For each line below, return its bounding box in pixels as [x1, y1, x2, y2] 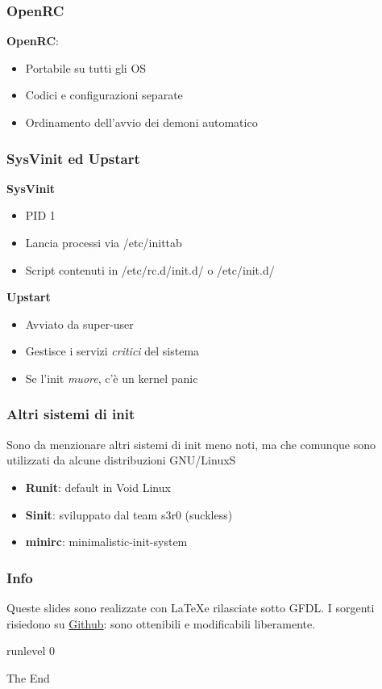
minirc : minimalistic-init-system [25, 533, 188, 550]
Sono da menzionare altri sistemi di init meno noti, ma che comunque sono [6, 435, 376, 452]
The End [6, 669, 50, 686]
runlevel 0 [6, 642, 55, 659]
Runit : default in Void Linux [25, 478, 171, 495]
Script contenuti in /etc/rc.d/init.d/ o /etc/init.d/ [25, 261, 275, 278]
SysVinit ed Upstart [6, 148, 140, 168]
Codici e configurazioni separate [25, 86, 183, 103]
